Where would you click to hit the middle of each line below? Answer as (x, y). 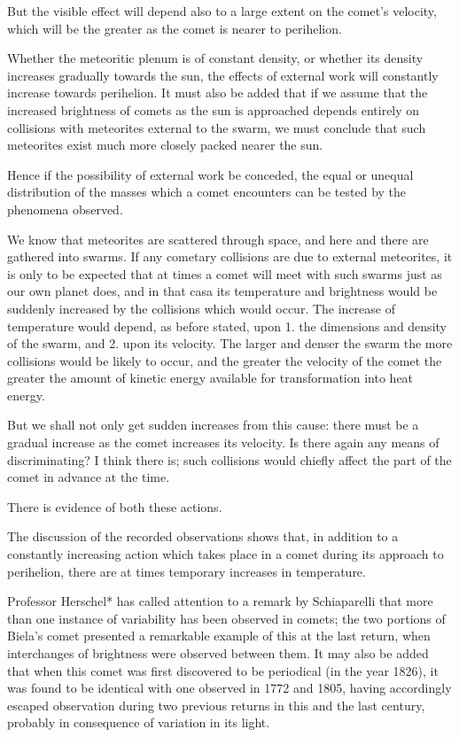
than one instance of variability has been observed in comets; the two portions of (226, 618)
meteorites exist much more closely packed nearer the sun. (165, 145)
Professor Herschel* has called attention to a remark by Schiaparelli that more (220, 601)
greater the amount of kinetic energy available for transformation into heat (210, 378)
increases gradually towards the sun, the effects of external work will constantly (223, 75)
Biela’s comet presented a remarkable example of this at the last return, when (219, 636)
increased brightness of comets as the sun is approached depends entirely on (214, 109)
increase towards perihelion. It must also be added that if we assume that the (218, 93)
